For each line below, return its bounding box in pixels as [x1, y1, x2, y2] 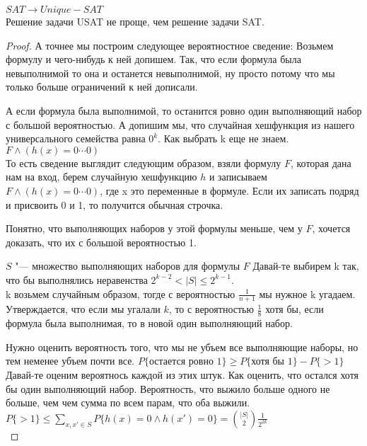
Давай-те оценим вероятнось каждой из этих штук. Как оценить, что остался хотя [6, 367, 359, 382]
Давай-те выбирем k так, [252, 258, 359, 273]
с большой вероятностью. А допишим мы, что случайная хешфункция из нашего [6, 117, 355, 132]
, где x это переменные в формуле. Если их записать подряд [100, 183, 359, 198]
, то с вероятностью [168, 302, 254, 316]
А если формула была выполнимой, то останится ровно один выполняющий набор [6, 103, 362, 118]
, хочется [312, 221, 351, 236]
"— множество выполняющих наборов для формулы [15, 258, 240, 273]
